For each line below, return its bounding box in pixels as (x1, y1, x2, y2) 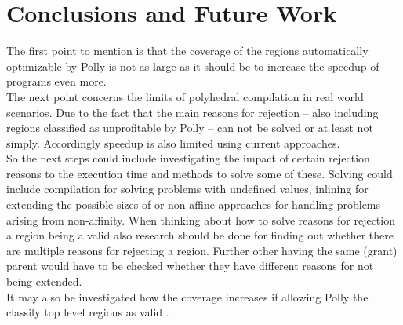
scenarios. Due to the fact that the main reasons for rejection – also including (6, 104, 379, 120)
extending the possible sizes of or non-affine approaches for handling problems (6, 196, 381, 213)
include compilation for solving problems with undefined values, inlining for (6, 181, 369, 197)
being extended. (6, 273, 82, 290)
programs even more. (6, 73, 107, 89)
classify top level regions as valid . (6, 304, 169, 320)
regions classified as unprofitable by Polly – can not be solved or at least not (6, 119, 373, 136)
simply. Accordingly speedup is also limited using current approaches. (6, 134, 340, 151)
